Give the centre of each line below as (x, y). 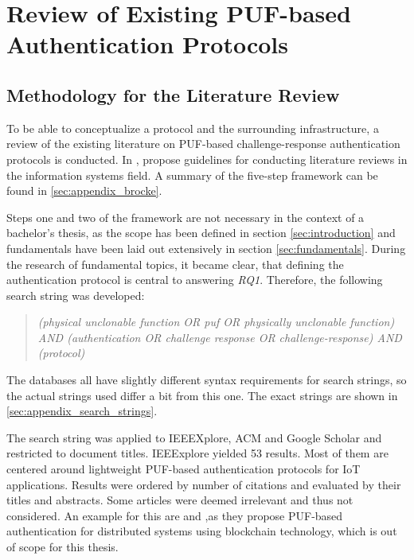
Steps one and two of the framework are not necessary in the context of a (186, 217)
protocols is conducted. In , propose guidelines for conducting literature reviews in (207, 159)
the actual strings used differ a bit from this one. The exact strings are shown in (202, 395)
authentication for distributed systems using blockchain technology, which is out (202, 531)
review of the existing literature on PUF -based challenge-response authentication (203, 144)
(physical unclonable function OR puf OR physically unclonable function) (216, 322)
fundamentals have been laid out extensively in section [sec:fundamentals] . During (206, 248)
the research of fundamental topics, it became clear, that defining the (175, 264)
